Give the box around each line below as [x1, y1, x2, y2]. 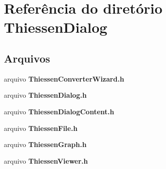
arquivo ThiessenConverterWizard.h [4, 73, 124, 84]
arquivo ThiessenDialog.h [4, 90, 87, 100]
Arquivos [4, 50, 50, 65]
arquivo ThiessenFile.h [4, 123, 78, 133]
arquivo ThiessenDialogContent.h [4, 106, 114, 116]
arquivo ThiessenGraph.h [4, 139, 87, 149]
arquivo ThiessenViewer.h [4, 155, 88, 166]
